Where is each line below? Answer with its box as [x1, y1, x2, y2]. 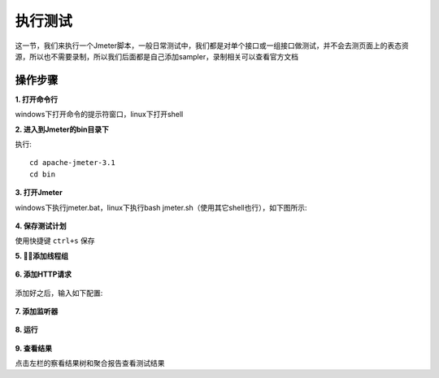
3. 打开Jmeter [15, 188, 63, 198]
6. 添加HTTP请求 [15, 269, 72, 280]
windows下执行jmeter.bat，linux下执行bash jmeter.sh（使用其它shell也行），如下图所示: [15, 202, 307, 212]
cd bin [29, 169, 56, 179]
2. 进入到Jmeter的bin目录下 [15, 124, 110, 134]
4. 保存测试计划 [15, 220, 67, 231]
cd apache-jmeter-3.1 [29, 159, 115, 167]
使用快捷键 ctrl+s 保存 [15, 236, 95, 245]
